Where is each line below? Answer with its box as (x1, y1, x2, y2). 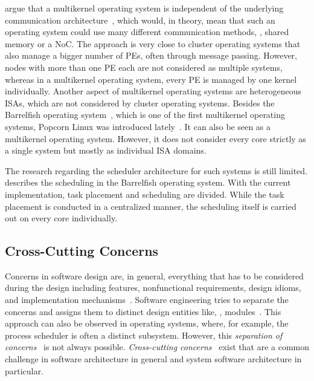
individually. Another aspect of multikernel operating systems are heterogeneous (5, 85, 301, 97)
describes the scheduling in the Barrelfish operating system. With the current (5, 176, 291, 189)
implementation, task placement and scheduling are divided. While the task (5, 187, 284, 200)
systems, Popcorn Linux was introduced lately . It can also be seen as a (5, 120, 271, 132)
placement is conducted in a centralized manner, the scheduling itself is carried (5, 200, 296, 212)
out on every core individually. (5, 212, 118, 224)
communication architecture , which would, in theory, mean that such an (5, 13, 275, 26)
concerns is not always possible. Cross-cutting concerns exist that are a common (5, 340, 309, 353)
